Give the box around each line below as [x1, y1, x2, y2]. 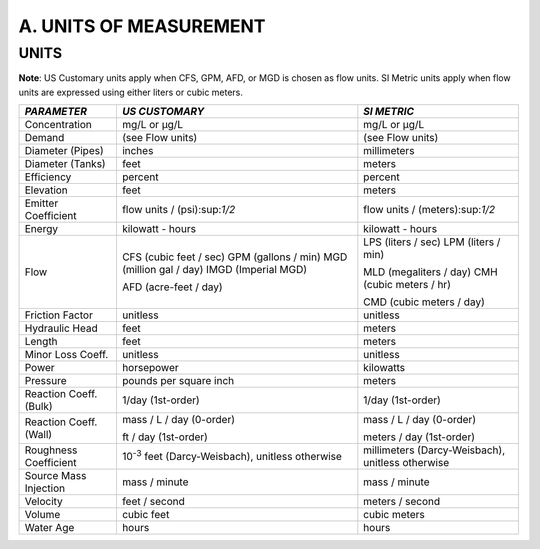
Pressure [24, 374, 67, 388]
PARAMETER [24, 105, 87, 119]
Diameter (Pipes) [24, 144, 104, 158]
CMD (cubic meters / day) [363, 295, 485, 309]
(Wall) [24, 428, 53, 442]
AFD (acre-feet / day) [121, 280, 224, 294]
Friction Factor [24, 308, 94, 322]
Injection [24, 481, 65, 495]
